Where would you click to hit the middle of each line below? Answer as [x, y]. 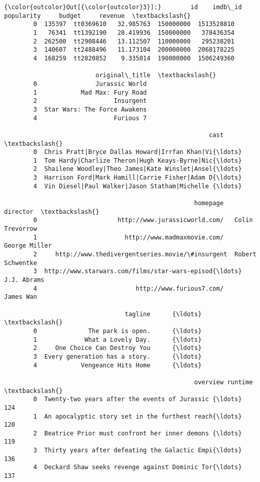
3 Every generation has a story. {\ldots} [117, 356]
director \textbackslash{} [52, 212]
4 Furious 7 [90, 118]
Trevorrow [21, 229]
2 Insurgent [90, 101]
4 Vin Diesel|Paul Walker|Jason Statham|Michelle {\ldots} [138, 186]
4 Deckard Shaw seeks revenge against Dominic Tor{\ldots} [138, 467]
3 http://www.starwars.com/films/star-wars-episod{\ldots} [138, 271]
